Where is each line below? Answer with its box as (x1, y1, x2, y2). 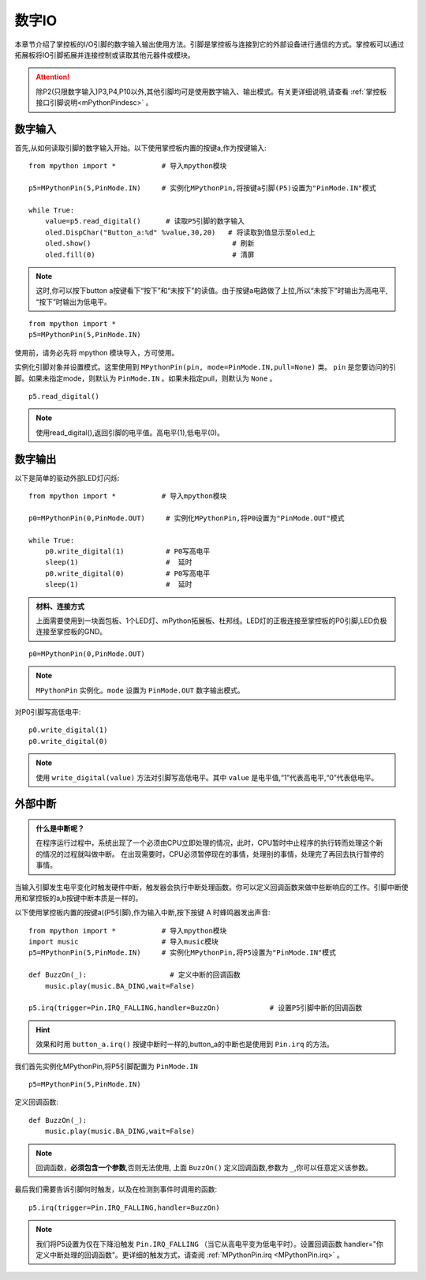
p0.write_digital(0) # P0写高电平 (44, 569, 211, 578)
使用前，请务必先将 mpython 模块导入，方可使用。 (14, 347, 179, 357)
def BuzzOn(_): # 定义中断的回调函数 (28, 970, 241, 979)
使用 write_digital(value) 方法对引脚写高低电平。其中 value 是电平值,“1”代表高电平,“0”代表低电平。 (35, 772, 379, 782)
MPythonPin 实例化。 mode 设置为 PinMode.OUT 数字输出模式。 (35, 685, 245, 695)
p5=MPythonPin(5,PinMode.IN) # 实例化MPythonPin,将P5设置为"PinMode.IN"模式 (28, 948, 337, 957)
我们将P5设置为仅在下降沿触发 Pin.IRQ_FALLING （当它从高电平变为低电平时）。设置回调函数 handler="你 (35, 1239, 384, 1248)
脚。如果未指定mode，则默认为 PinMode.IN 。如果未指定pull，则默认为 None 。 (14, 373, 277, 383)
